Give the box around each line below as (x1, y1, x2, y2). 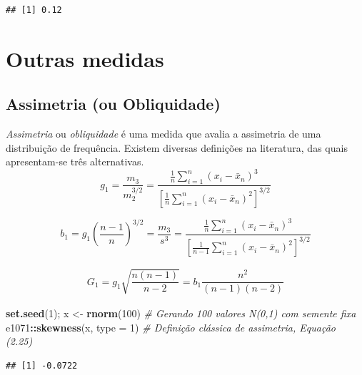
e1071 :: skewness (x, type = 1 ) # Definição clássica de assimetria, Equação (6, 319, 336, 334)
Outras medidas (6, 43, 164, 73)
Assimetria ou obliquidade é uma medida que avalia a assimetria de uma (6, 126, 321, 141)
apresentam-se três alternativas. (6, 154, 144, 169)
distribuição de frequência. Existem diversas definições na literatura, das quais (6, 140, 348, 155)
